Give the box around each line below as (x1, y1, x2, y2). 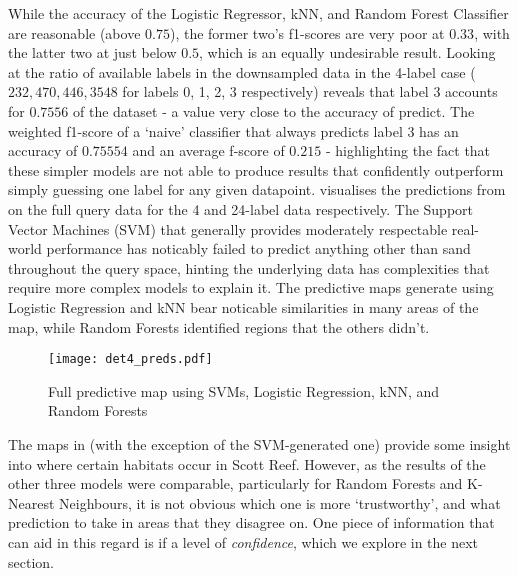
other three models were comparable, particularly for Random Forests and (8, 473, 463, 494)
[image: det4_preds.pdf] (48, 352, 213, 367)
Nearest (8, 492, 55, 513)
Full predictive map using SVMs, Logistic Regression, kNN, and (48, 380, 440, 401)
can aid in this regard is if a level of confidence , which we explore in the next (8, 531, 479, 552)
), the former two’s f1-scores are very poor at (169, 22, 445, 43)
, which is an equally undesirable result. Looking (199, 42, 496, 63)
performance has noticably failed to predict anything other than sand (46, 238, 471, 259)
